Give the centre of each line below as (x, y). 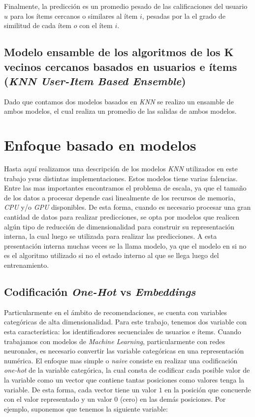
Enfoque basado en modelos (100, 145)
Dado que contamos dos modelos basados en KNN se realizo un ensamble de (119, 101)
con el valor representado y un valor (58, 399)
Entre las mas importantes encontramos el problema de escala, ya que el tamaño (125, 188)
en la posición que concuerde (208, 389)
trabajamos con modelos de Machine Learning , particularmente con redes (114, 341)
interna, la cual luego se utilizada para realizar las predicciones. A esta (111, 236)
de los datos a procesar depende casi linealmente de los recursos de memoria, (120, 197)
